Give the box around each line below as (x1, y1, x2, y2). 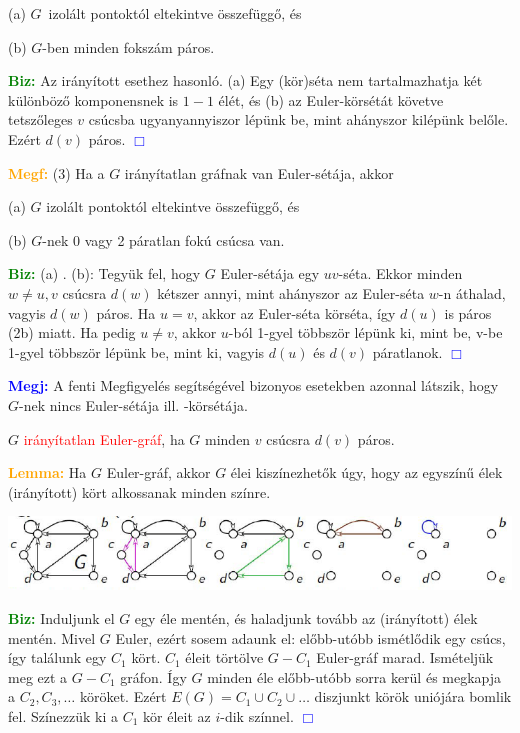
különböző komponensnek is (8, 89, 179, 110)
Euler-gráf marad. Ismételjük (316, 647, 494, 668)
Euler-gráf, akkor (106, 462, 211, 483)
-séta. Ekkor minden (338, 263, 463, 284)
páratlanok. (372, 341, 443, 362)
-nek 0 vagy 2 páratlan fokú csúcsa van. (42, 229, 285, 250)
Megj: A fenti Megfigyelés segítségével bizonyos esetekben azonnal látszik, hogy (8, 375, 499, 396)
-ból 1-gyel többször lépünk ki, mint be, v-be (228, 322, 503, 343)
